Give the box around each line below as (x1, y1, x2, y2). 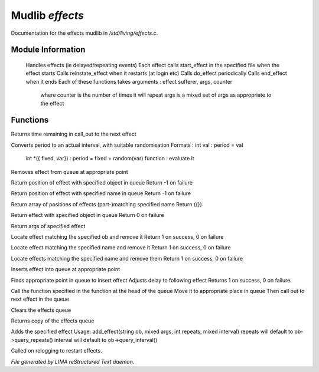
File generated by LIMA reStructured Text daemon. (11, 358, 135, 365)
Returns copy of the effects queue (11, 317, 95, 324)
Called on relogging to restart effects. (11, 347, 102, 354)
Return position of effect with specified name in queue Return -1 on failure (11, 190, 191, 197)
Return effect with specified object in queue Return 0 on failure (11, 212, 165, 219)
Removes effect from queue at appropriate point (11, 168, 128, 175)
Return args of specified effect (11, 222, 86, 229)
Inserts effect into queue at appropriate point (11, 266, 121, 273)
